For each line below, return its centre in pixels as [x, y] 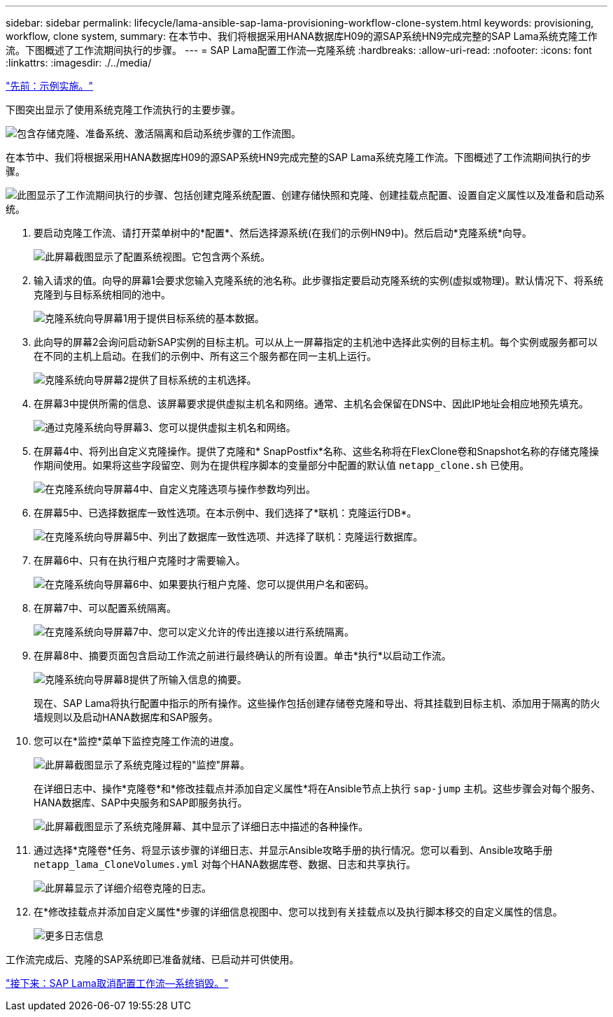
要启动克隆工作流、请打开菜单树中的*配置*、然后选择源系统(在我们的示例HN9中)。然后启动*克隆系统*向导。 [283, 233]
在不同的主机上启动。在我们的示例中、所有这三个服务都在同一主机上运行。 [205, 356]
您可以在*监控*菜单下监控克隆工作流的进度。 [137, 741]
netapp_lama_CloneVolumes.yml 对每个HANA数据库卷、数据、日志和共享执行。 [225, 864]
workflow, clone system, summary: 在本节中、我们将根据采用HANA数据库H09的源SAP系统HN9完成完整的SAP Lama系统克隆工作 [302, 36]
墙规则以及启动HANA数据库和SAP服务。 [126, 717]
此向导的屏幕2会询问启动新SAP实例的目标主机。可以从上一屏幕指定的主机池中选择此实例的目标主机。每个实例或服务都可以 [316, 342]
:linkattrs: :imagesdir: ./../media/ [79, 63]
